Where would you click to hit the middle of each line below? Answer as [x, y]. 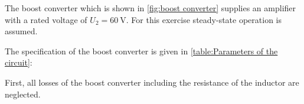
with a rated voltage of [46, 19]
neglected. [23, 94]
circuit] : [19, 62]
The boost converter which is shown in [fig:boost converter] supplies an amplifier [151, 8]
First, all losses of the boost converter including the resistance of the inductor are [152, 82]
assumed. [21, 31]
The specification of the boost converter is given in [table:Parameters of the [141, 51]
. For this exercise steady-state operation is [204, 19]
